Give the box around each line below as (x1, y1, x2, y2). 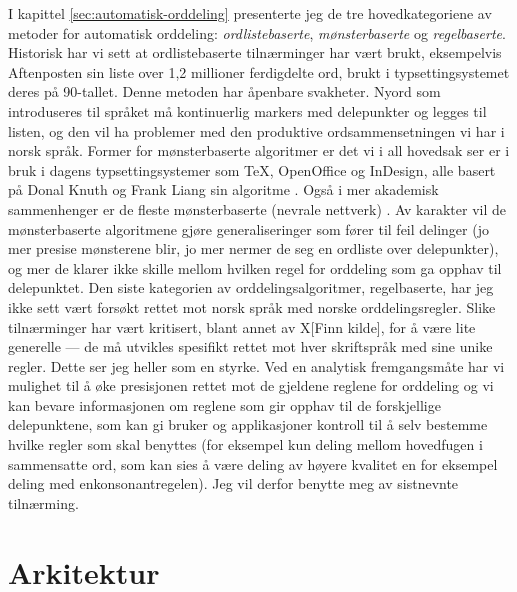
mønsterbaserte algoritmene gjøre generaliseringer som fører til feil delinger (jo (8, 218, 489, 239)
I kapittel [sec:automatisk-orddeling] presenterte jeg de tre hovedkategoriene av (8, 3, 492, 23)
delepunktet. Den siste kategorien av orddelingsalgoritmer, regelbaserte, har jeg (8, 277, 494, 298)
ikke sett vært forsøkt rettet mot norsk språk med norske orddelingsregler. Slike (8, 296, 496, 317)
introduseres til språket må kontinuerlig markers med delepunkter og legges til (8, 100, 487, 121)
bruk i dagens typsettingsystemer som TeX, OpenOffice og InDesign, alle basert (8, 159, 496, 180)
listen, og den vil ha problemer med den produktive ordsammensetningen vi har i (8, 120, 505, 141)
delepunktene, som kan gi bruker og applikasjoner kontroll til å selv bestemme (8, 414, 488, 435)
